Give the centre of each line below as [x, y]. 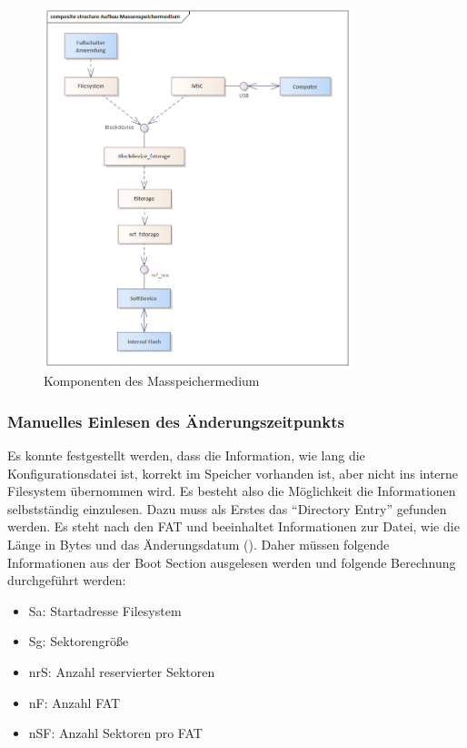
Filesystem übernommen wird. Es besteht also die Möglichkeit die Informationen [232, 491]
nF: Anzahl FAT [75, 702]
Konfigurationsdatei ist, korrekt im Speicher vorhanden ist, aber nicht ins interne [233, 473]
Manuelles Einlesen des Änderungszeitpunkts [176, 421]
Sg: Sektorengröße [79, 641]
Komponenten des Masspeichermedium [152, 381]
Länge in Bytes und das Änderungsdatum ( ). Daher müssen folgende [199, 545]
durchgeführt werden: [67, 580]
